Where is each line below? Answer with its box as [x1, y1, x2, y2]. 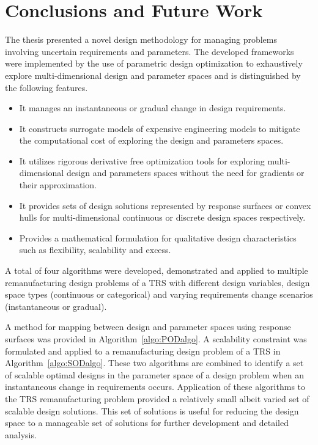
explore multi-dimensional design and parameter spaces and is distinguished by [5, 68, 301, 81]
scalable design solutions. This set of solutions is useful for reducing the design [5, 404, 299, 417]
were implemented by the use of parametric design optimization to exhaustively [5, 57, 303, 70]
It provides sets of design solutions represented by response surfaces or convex [19, 199, 311, 211]
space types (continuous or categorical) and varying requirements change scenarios [5, 288, 313, 301]
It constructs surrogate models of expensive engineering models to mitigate [19, 122, 300, 134]
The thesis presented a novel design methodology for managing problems [5, 33, 277, 46]
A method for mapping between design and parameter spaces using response [5, 320, 291, 333]
